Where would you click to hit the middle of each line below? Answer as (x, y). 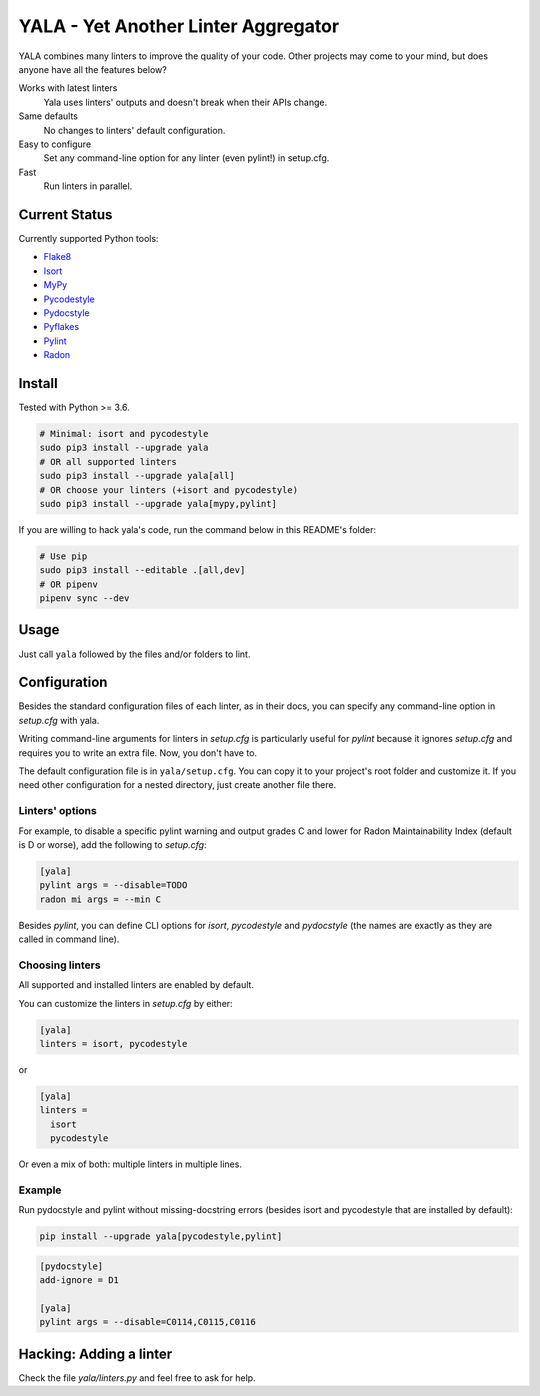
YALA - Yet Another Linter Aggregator (179, 26)
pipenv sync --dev (84, 598)
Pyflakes (61, 327)
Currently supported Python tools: (88, 238)
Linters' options (57, 811)
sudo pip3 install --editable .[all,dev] (142, 570)
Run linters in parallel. (88, 186)
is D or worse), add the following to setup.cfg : (112, 844)
